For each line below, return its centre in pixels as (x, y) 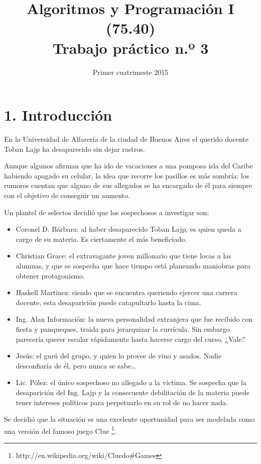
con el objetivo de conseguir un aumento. (67, 195)
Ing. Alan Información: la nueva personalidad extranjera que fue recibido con (134, 319)
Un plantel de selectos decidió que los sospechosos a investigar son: (107, 212)
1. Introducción (58, 115)
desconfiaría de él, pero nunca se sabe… (76, 365)
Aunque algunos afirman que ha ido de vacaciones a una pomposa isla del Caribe (128, 166)
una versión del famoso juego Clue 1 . (60, 430)
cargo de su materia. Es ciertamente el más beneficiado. (101, 239)
